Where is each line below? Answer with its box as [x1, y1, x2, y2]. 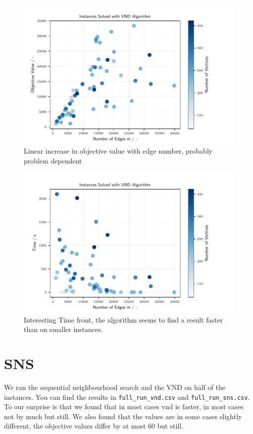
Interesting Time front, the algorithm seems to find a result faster [24, 314, 223, 325]
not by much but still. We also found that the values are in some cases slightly [4, 411, 242, 421]
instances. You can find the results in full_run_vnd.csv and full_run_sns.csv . [4, 391, 250, 402]
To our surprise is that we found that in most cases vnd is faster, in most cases [4, 401, 244, 412]
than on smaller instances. [24, 324, 103, 334]
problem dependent [24, 155, 82, 165]
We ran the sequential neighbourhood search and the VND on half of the [4, 382, 225, 392]
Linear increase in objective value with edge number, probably [24, 146, 213, 156]
